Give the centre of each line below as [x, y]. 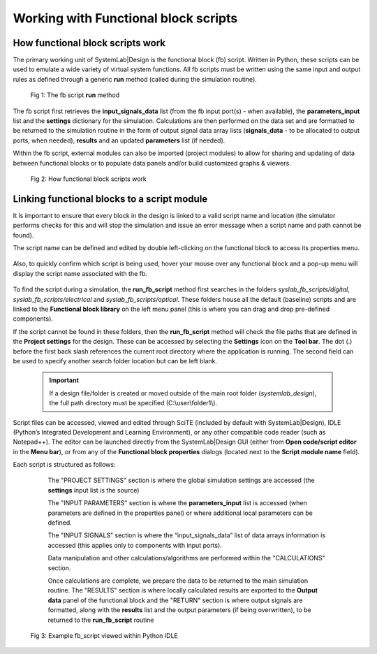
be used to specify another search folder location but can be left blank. [115, 361]
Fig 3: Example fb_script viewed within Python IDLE [104, 635]
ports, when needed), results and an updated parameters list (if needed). [119, 140]
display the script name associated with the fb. [80, 273]
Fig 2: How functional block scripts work [88, 179]
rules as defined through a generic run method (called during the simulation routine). [135, 79]
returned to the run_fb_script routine [101, 620]
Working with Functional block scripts [125, 18]
